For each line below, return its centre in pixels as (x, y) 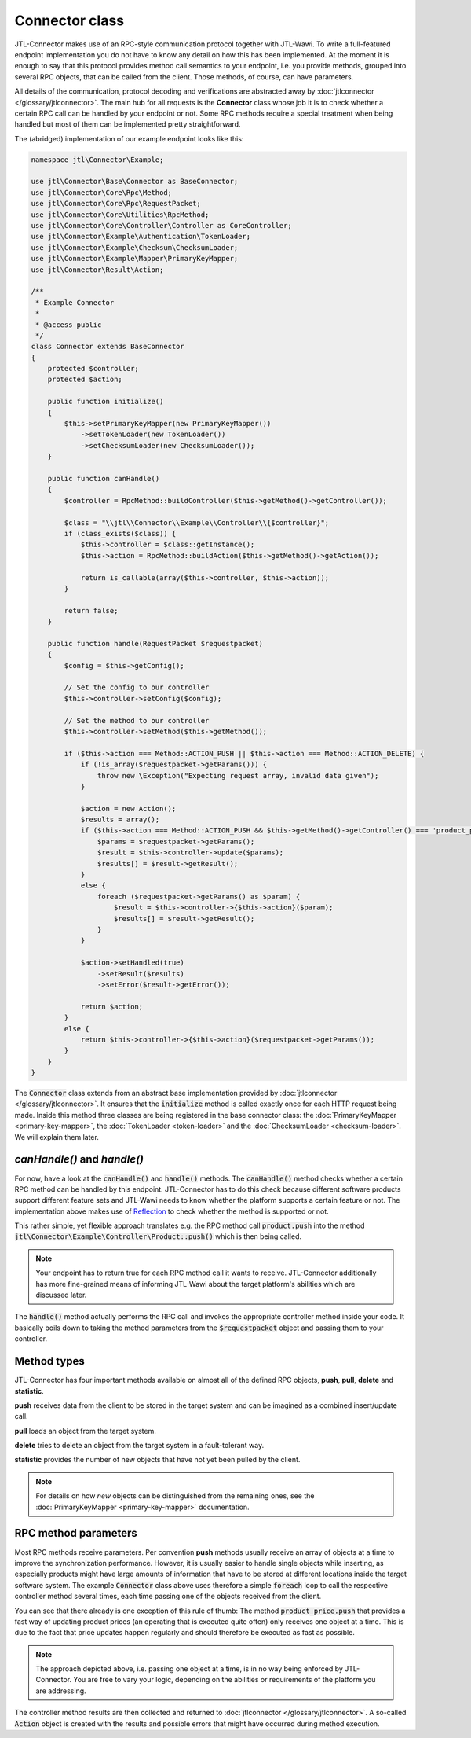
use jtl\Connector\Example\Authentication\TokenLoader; (141, 237)
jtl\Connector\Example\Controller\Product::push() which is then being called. (158, 1236)
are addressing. (61, 1691)
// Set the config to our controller (137, 687)
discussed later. (61, 1295)
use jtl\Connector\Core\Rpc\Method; (102, 192)
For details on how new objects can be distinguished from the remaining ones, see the (175, 1496)
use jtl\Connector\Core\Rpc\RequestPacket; (116, 204)
